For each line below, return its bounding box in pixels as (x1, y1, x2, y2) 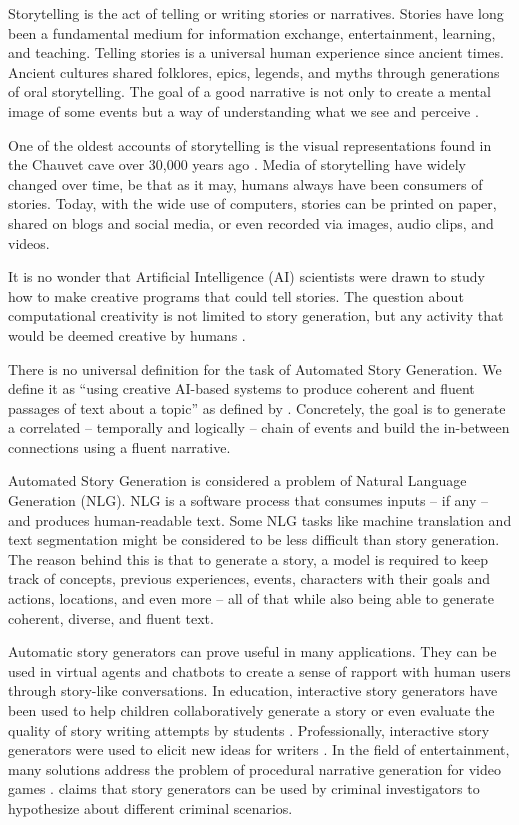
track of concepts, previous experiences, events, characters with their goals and (8, 568, 491, 589)
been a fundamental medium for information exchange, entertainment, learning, (8, 22, 496, 43)
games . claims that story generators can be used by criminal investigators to (8, 778, 480, 799)
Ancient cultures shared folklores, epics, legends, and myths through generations (8, 61, 500, 82)
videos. (8, 232, 50, 253)
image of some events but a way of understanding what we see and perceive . (8, 100, 479, 121)
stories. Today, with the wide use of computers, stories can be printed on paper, (8, 193, 497, 214)
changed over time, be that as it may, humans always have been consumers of (8, 173, 483, 194)
